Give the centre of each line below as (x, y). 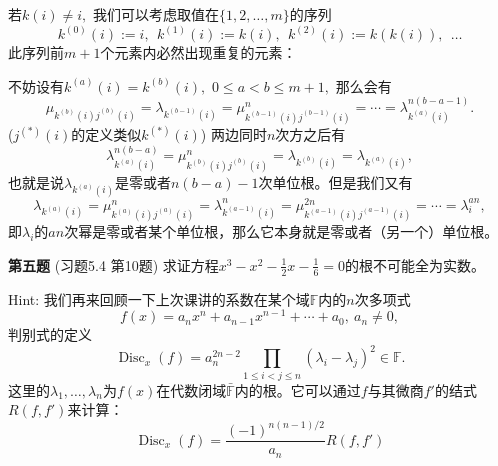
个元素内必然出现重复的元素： (198, 52)
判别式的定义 (50, 334)
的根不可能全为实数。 (415, 264)
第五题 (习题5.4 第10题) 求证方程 (113, 264)
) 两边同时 (233, 134)
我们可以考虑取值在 (156, 14)
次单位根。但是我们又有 (335, 181)
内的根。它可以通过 (297, 389)
